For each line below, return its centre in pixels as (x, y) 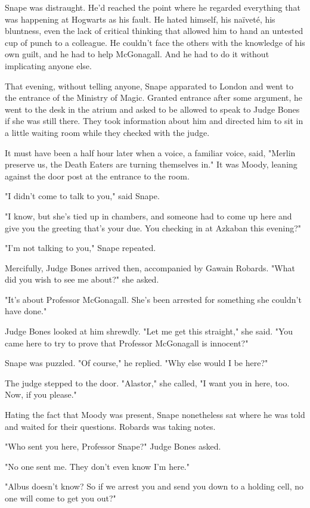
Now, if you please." (41, 394)
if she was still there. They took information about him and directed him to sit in (154, 121)
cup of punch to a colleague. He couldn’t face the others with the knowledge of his (155, 42)
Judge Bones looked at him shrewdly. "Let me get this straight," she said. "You (149, 331)
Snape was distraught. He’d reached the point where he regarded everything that (153, 7)
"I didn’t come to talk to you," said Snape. (82, 196)
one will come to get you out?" (61, 498)
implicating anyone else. (48, 65)
